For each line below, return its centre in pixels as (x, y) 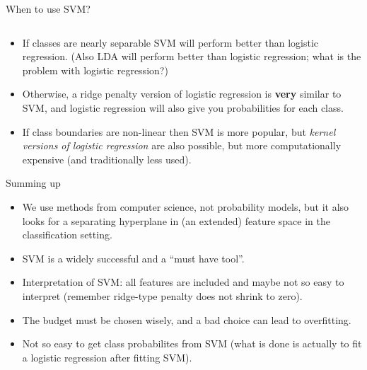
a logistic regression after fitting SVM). (107, 357)
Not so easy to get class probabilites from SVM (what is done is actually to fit (192, 343)
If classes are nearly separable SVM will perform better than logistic (170, 42)
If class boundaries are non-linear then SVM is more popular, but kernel (179, 131)
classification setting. (67, 235)
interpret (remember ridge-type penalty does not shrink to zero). (162, 295)
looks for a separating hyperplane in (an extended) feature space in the (176, 220)
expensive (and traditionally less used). (107, 159)
